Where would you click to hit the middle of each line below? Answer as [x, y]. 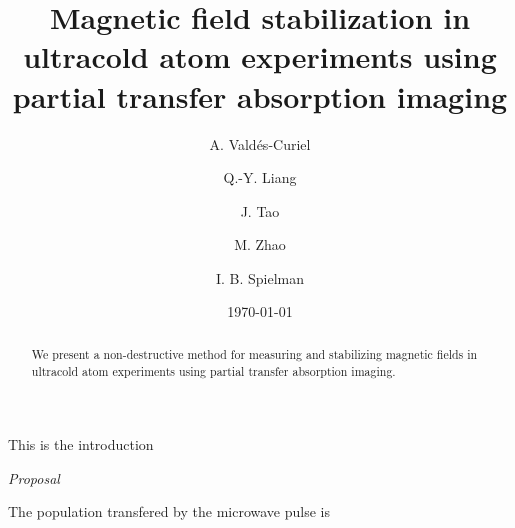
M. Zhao [260, 244]
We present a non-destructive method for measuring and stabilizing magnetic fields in [254, 353]
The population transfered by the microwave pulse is [169, 511]
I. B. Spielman [260, 277]
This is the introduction [81, 444]
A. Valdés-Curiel [260, 143]
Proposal [34, 477]
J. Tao [260, 210]
